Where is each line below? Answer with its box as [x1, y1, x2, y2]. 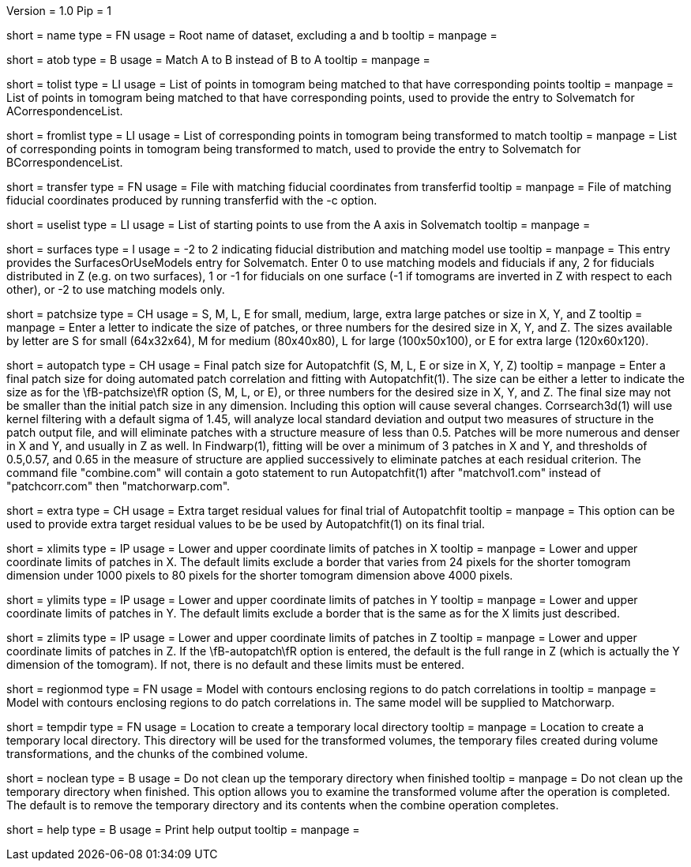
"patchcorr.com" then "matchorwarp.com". [6, 479, 231, 493]
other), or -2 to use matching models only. [6, 283, 225, 296]
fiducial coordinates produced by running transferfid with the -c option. [6, 193, 377, 207]
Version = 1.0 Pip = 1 [6, 4, 111, 17]
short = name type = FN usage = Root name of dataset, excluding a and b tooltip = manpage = [6, 28, 498, 42]
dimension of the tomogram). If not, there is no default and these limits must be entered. [6, 658, 464, 671]
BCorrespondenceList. [6, 156, 123, 169]
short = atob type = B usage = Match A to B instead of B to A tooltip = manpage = [6, 53, 430, 66]
